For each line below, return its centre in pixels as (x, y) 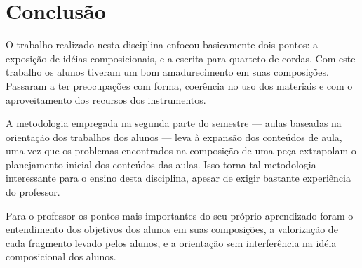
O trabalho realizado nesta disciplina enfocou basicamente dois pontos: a (162, 45)
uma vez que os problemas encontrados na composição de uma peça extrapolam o (181, 150)
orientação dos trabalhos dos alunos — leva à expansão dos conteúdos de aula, (174, 136)
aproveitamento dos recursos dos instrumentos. (106, 99)
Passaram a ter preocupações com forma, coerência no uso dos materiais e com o (179, 85)
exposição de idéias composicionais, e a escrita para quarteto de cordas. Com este (181, 58)
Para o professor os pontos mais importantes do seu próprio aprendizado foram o (180, 215)
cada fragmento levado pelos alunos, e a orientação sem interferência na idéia (171, 242)
